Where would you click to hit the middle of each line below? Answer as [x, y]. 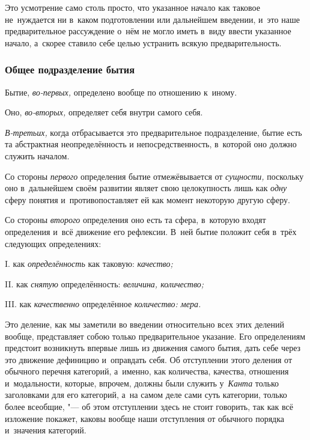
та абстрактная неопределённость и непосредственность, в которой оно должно [151, 144]
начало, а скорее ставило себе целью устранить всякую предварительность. [143, 42]
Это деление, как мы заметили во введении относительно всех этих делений [144, 324]
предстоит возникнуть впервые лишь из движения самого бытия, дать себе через [153, 348]
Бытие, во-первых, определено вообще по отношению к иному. [121, 92]
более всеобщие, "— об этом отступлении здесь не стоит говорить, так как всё [149, 407]
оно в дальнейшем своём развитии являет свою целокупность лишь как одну [146, 188]
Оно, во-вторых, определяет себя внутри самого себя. [104, 112]
